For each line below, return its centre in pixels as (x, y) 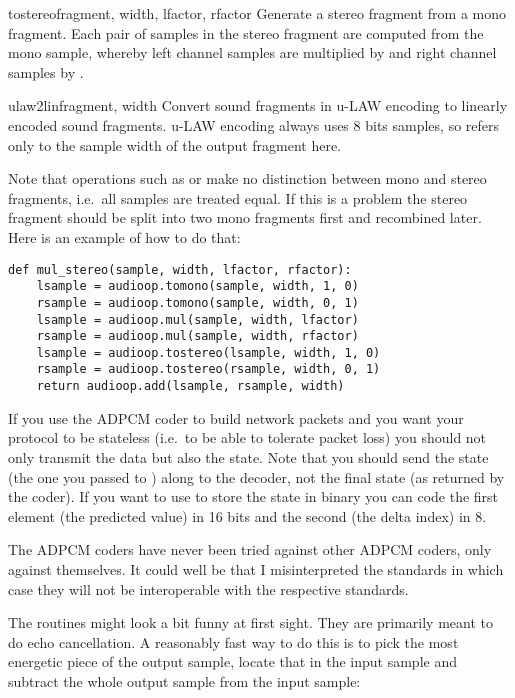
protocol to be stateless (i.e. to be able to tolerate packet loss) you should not (247, 437)
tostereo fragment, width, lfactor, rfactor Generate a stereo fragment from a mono (257, 13)
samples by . (46, 71)
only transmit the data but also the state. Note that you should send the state (248, 456)
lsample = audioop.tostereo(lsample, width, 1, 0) (208, 352)
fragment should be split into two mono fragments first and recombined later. (245, 217)
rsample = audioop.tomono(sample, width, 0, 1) (197, 302)
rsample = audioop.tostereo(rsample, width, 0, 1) (208, 369)
